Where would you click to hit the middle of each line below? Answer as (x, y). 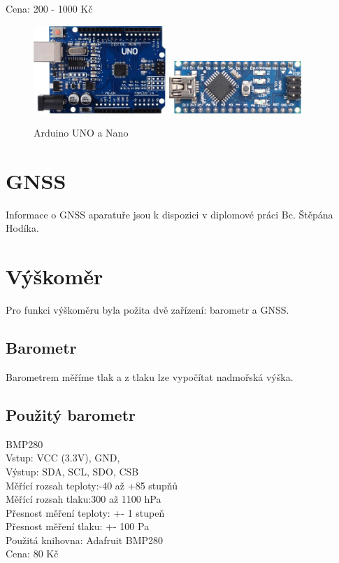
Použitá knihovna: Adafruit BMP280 (85, 540)
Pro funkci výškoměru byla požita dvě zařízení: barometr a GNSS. (147, 310)
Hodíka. (22, 228)
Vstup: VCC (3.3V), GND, (63, 458)
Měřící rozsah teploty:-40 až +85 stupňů (92, 485)
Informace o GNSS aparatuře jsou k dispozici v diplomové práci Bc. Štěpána (169, 214)
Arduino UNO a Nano (81, 133)
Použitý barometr (71, 414)
